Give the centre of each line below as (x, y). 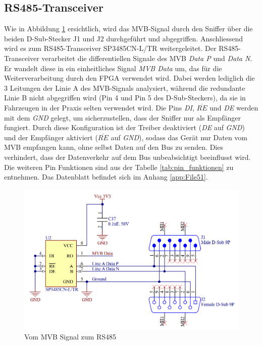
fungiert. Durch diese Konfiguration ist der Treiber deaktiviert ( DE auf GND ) (124, 127)
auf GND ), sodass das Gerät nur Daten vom (179, 137)
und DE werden (234, 107)
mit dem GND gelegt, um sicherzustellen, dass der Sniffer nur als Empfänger (122, 117)
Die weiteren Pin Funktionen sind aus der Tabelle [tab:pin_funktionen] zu (119, 167)
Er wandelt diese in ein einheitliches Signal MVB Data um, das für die (113, 68)
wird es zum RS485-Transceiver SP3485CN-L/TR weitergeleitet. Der (110, 48)
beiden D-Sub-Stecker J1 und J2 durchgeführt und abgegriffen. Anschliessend (124, 38)
